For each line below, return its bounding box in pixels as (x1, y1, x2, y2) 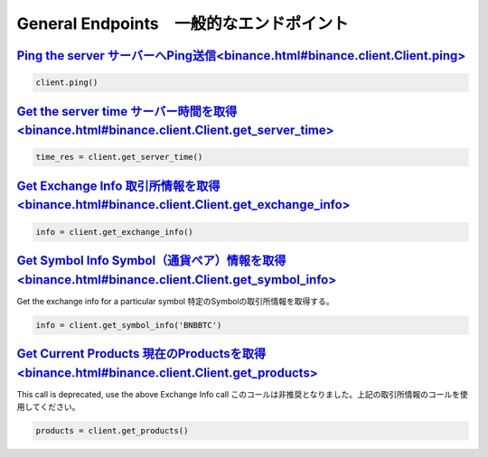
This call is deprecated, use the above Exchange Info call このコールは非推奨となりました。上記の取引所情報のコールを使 (16, 388, 469, 399)
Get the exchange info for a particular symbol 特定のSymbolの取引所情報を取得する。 (16, 295, 334, 306)
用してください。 (16, 402, 80, 413)
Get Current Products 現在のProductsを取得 (16, 346, 267, 361)
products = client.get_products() (35, 425, 189, 436)
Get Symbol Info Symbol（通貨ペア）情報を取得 (16, 253, 286, 268)
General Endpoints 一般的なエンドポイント (16, 14, 349, 33)
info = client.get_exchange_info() (35, 227, 193, 237)
